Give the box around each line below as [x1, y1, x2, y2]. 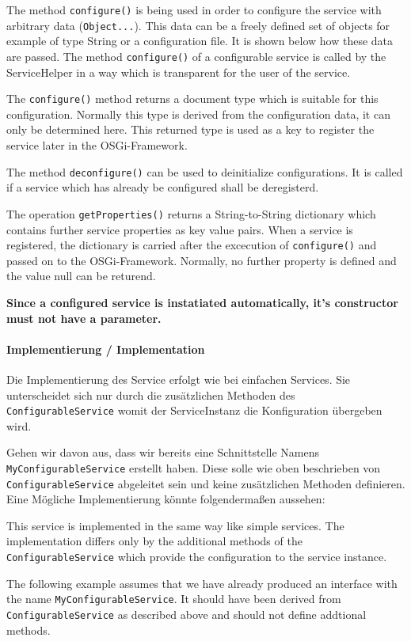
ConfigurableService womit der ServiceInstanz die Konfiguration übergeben [6, 402, 382, 419]
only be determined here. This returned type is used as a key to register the [6, 121, 375, 138]
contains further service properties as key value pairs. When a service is [6, 221, 353, 237]
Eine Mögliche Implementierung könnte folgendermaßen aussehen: [6, 491, 325, 507]
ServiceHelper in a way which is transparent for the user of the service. [6, 63, 351, 80]
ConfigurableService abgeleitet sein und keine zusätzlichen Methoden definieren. [6, 475, 405, 491]
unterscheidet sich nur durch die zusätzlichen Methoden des [6, 386, 295, 403]
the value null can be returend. [6, 267, 156, 284]
